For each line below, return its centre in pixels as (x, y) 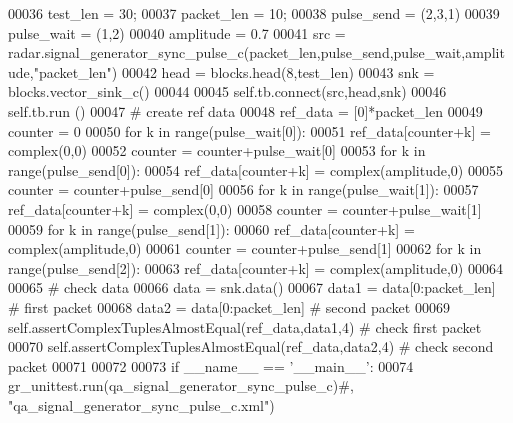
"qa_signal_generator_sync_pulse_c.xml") (141, 404)
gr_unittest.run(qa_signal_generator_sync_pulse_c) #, (181, 385)
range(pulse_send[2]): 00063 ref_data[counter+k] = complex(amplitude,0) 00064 (255, 267)
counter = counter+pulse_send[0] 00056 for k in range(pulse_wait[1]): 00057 (243, 189)
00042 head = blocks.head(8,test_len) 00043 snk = (278, 71)
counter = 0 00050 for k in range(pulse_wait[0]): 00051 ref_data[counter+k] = (249, 130)
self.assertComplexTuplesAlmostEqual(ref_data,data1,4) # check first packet (245, 326)
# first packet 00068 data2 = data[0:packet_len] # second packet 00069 (229, 306)
